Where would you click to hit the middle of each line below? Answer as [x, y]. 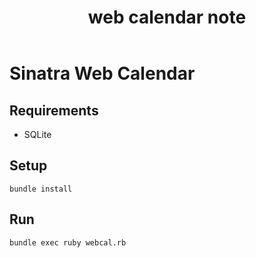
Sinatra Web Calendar [102, 73]
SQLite [37, 134]
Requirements [54, 110]
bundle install [41, 189]
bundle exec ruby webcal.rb [68, 242]
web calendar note [167, 17]
